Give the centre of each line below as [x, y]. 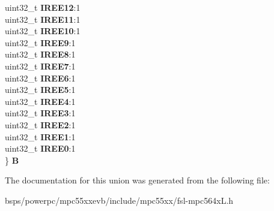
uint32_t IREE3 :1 [40, 113]
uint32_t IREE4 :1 [40, 101]
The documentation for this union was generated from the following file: [137, 180]
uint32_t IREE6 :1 [40, 78]
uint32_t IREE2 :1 [40, 124]
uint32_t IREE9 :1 [40, 42]
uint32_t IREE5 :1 [40, 90]
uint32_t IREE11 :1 [43, 19]
